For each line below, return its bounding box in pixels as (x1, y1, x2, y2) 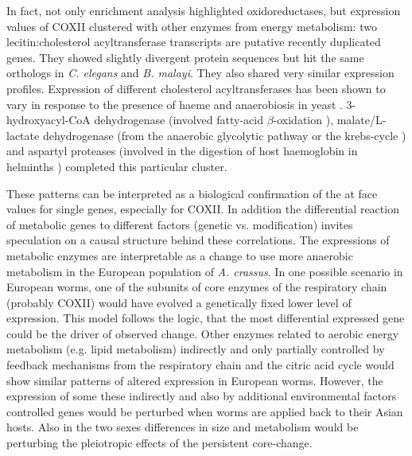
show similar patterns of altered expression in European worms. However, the (6, 372, 383, 388)
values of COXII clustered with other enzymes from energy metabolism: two (6, 18, 377, 34)
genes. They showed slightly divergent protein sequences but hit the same (6, 49, 364, 65)
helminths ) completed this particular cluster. (6, 158, 227, 174)
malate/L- (336, 111, 387, 128)
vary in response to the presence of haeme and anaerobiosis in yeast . (6, 95, 343, 112)
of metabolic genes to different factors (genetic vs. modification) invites (6, 216, 353, 232)
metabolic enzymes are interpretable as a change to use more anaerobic (6, 247, 353, 263)
